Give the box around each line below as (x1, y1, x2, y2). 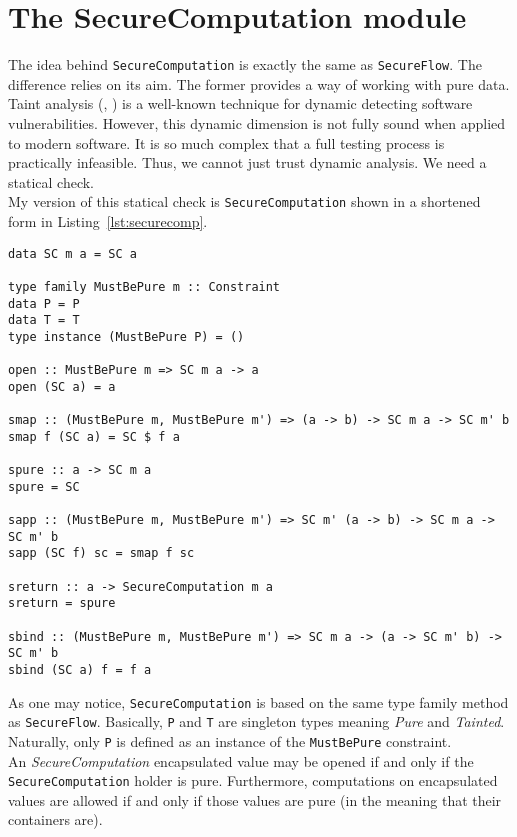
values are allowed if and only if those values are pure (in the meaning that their (8, 789, 502, 810)
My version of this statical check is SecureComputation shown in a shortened (8, 191, 481, 212)
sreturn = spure (8, 596, 116, 611)
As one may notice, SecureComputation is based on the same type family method (8, 691, 509, 712)
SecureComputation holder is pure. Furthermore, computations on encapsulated (8, 770, 498, 791)
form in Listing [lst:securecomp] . (8, 211, 208, 231)
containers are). (8, 809, 103, 830)
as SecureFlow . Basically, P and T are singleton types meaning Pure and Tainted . (8, 711, 505, 732)
